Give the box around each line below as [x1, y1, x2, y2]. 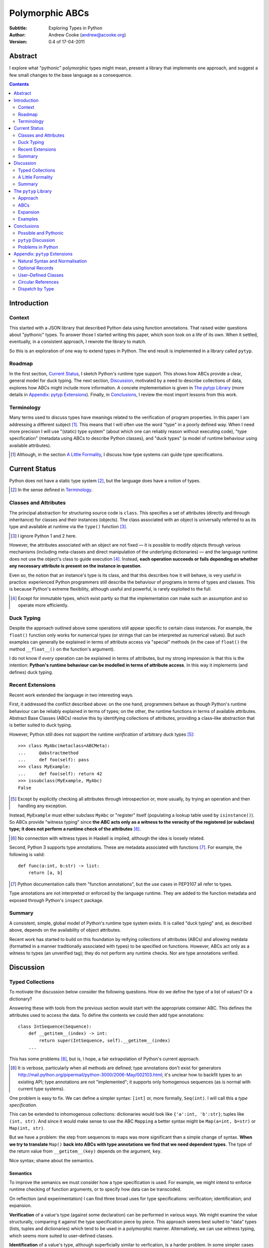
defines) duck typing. [9, 669, 53, 675]
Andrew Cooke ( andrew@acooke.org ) [48, 31, 127, 37]
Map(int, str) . [9, 1125, 45, 1131]
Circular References [18, 279, 59, 285]
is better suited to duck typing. [9, 722, 72, 728]
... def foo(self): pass [18, 757, 89, 762]
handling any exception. [18, 803, 67, 809]
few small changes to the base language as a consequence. [9, 72, 133, 78]
